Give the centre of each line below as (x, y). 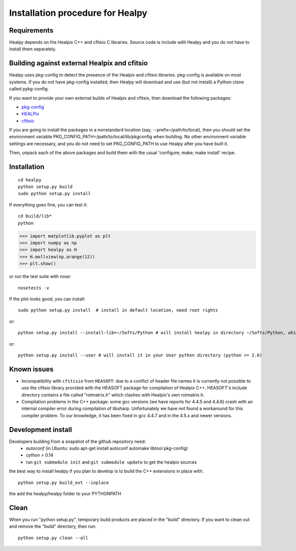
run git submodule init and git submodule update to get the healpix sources (111, 462)
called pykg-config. (29, 89)
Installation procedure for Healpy (78, 13)
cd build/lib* (35, 216)
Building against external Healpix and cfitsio (78, 63)
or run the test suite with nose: (40, 276)
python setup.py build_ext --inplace (64, 482)
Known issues (31, 369)
